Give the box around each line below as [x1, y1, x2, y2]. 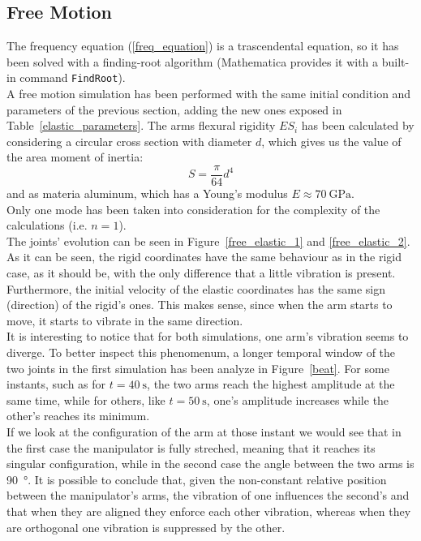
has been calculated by [301, 117, 415, 134]
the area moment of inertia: [6, 148, 144, 165]
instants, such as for [6, 376, 106, 393]
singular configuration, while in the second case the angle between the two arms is [6, 455, 415, 472]
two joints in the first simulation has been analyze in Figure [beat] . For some [6, 359, 389, 376]
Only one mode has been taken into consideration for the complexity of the [6, 200, 380, 217]
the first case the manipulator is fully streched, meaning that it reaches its [6, 439, 376, 456]
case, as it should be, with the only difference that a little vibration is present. [6, 264, 396, 281]
